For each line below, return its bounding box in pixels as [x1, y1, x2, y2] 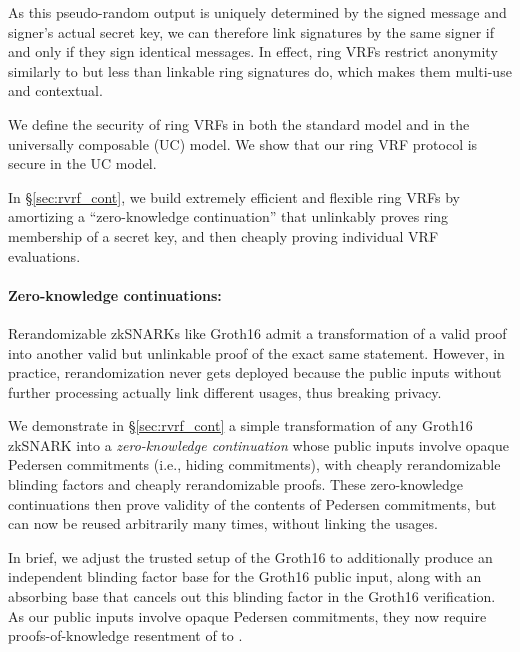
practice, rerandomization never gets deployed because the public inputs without [8, 362, 502, 383]
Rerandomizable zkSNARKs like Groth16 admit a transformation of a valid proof [8, 322, 507, 343]
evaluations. [8, 245, 81, 266]
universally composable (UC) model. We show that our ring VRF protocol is [8, 133, 478, 154]
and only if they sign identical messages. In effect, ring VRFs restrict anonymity [8, 41, 498, 62]
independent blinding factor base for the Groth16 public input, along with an [8, 566, 482, 587]
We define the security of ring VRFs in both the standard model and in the [8, 113, 470, 134]
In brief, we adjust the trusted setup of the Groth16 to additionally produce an [8, 546, 493, 567]
